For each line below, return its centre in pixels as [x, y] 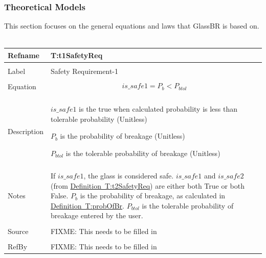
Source [18, 231]
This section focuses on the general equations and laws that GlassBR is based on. [132, 26]
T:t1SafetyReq [76, 55]
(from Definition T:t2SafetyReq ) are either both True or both [147, 185]
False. [59, 196]
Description [26, 131]
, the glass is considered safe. [129, 176]
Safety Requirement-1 [84, 71]
